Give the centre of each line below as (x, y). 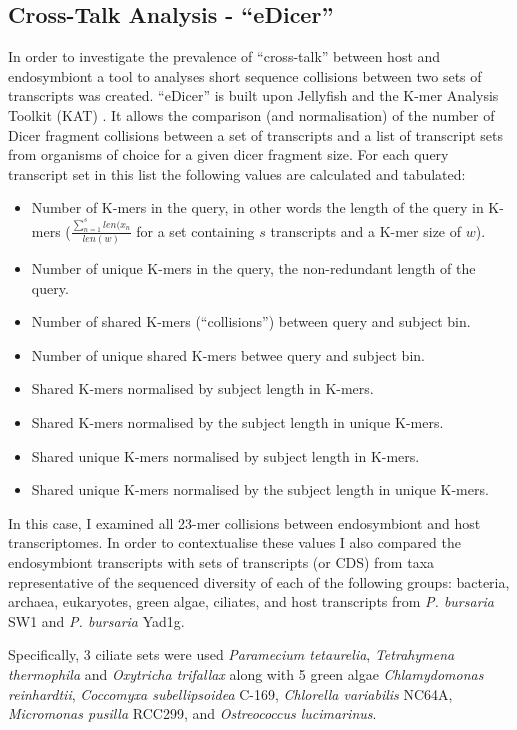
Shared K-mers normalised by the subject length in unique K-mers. (237, 422)
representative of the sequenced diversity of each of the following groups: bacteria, (259, 581)
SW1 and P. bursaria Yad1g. (96, 620)
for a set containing (195, 230)
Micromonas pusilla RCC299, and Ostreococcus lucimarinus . (192, 713)
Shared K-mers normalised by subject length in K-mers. (202, 388)
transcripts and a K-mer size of (366, 230)
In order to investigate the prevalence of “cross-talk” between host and (224, 56)
